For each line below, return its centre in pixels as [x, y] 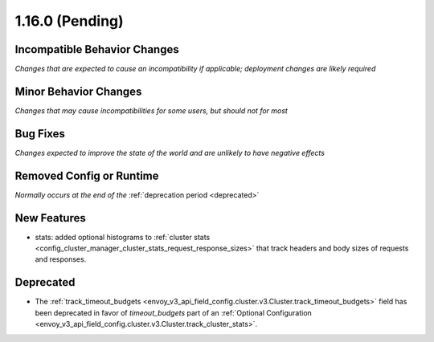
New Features [50, 218]
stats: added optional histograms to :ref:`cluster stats [123, 237]
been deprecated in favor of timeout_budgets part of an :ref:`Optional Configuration [174, 312]
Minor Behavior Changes [78, 91]
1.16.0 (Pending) [69, 21]
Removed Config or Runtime [87, 175]
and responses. [61, 259]
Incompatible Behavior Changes [97, 49]
